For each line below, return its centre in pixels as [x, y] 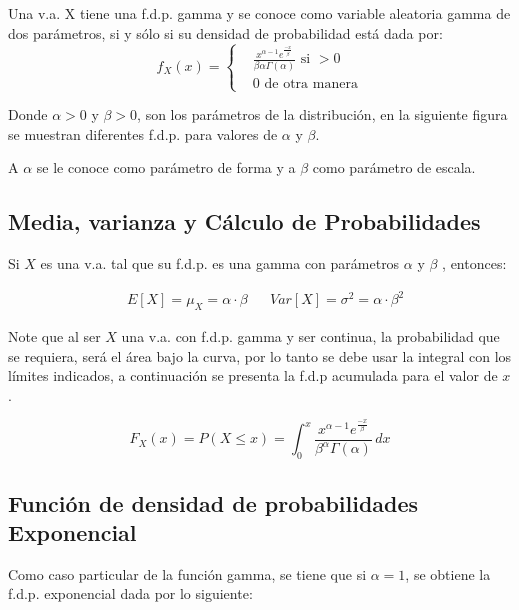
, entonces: [474, 263]
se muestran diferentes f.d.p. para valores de [143, 133]
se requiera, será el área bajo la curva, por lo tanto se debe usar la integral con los [260, 355]
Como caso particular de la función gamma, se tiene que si [187, 573]
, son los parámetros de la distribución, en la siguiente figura [322, 114]
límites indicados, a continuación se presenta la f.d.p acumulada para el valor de [253, 375]
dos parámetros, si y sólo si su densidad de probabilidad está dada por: [225, 32]
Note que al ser [54, 336]
